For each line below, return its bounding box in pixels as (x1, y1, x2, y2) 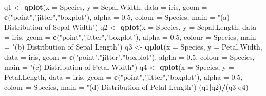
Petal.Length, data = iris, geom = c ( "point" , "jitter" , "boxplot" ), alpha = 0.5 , (4, 71, 243, 82)
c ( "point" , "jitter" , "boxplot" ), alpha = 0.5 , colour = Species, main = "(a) (4, 11, 230, 22)
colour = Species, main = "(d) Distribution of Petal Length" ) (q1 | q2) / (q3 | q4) (4, 81, 249, 92)
